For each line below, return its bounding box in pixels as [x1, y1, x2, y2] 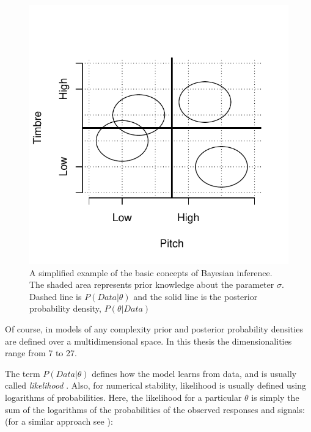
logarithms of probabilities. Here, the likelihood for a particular [5, 390, 242, 403]
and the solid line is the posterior [133, 290, 258, 302]
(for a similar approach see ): [5, 415, 113, 428]
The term [5, 367, 40, 379]
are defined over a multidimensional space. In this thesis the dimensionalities [5, 334, 292, 347]
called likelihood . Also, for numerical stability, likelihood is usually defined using [5, 379, 307, 392]
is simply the [251, 390, 299, 403]
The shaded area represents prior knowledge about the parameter [29, 278, 274, 291]
